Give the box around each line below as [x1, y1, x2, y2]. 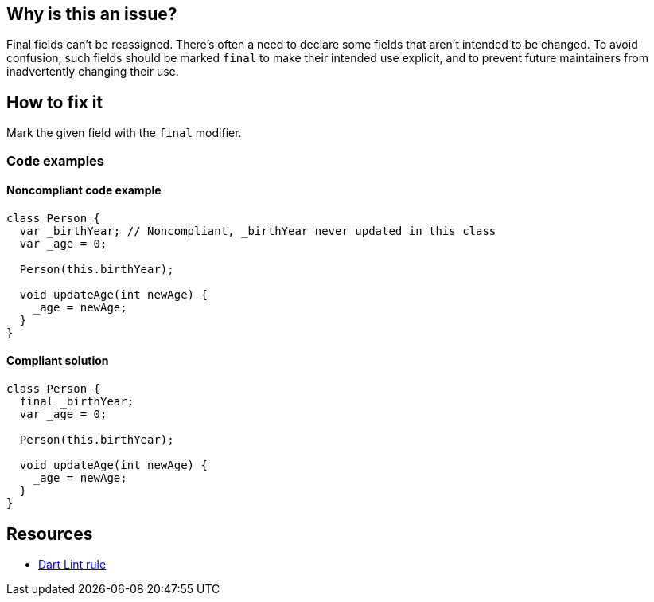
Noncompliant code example [6, 183, 162, 197]
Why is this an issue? [6, 4, 177, 24]
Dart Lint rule [38, 557, 107, 571]
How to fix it [6, 92, 103, 112]
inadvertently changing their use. [6, 64, 179, 79]
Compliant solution [6, 354, 109, 368]
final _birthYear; [19, 395, 134, 408]
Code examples [6, 152, 105, 169]
